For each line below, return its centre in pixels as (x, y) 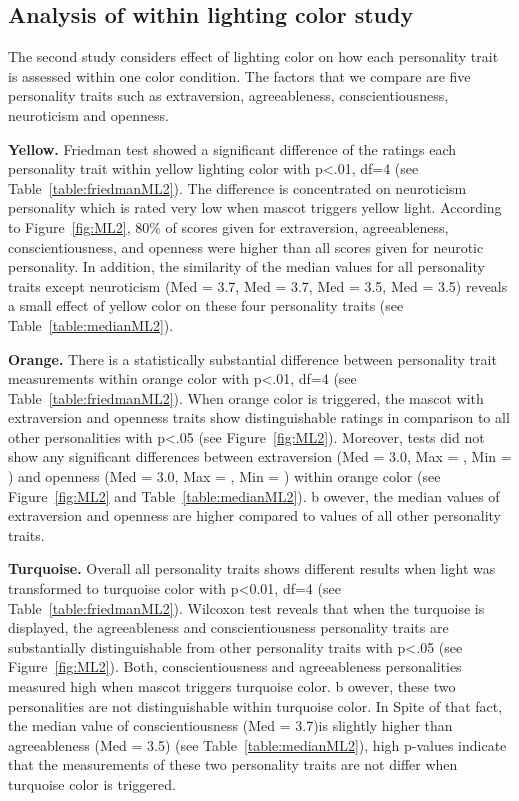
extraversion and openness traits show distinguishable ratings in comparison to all (259, 417)
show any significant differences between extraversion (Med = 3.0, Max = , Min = (260, 456)
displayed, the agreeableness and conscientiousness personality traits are (228, 627)
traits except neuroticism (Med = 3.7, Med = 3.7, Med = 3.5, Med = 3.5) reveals (258, 285)
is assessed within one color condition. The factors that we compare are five (239, 75)
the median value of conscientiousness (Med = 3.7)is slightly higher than (230, 725)
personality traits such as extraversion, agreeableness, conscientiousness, (228, 95)
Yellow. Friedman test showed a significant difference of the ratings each (232, 148)
